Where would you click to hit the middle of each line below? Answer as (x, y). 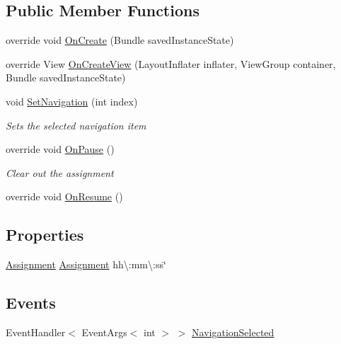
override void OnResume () (64, 196)
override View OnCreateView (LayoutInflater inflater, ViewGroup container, (171, 63)
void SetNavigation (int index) (72, 101)
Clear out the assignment (60, 172)
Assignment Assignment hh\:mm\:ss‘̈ (86, 264)
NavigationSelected (233, 332)
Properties (45, 235)
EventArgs (104, 332)
